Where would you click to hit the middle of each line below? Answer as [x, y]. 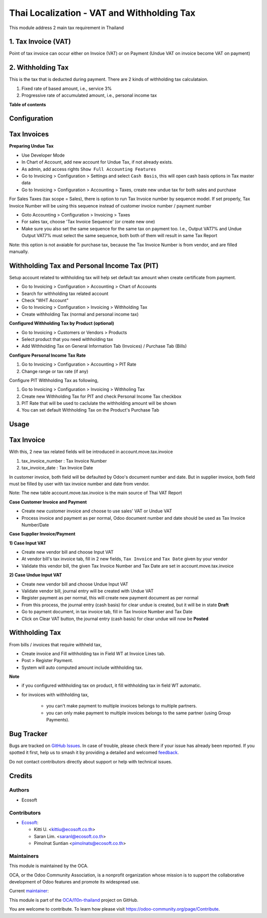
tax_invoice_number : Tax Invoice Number [64, 461]
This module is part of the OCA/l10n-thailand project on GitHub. [74, 900]
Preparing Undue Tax [31, 146]
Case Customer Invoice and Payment [48, 502]
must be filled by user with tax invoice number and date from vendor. [79, 484]
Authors [19, 790]
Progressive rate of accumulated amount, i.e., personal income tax [89, 95]
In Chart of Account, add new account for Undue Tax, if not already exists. [97, 162]
